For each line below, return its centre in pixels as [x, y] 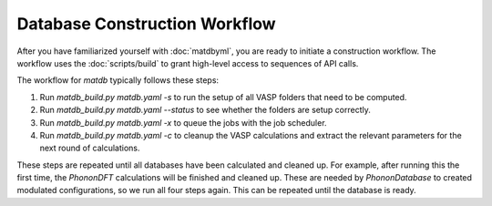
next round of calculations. [90, 148]
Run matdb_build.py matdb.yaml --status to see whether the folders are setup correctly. [205, 110]
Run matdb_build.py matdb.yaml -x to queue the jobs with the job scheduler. [183, 122]
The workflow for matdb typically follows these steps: [118, 80]
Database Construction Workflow [147, 24]
